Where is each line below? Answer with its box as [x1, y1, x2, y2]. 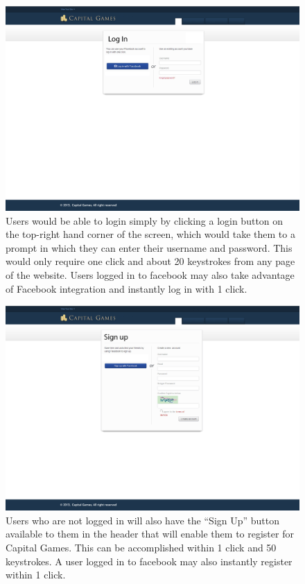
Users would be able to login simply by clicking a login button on [6, 213, 284, 227]
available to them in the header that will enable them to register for [6, 526, 294, 541]
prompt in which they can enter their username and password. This [6, 240, 293, 255]
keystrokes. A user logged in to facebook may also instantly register [6, 553, 293, 568]
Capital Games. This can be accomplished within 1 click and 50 [6, 540, 277, 555]
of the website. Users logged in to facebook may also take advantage [6, 268, 295, 282]
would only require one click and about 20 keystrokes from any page [6, 254, 295, 268]
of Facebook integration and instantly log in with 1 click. [6, 281, 247, 295]
